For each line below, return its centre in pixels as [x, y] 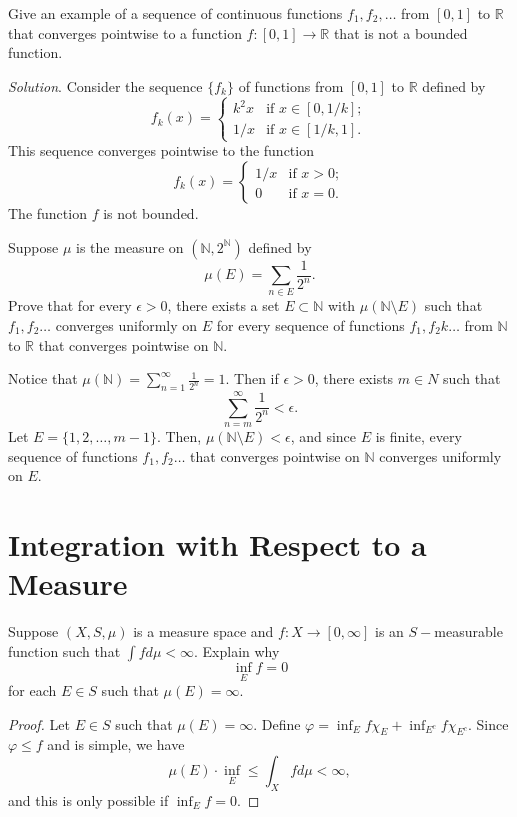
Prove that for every [70, 305]
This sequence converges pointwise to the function [161, 150]
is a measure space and [203, 631]
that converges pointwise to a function [125, 32]
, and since [323, 436]
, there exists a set [223, 305]
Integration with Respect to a [217, 544]
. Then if [252, 378]
